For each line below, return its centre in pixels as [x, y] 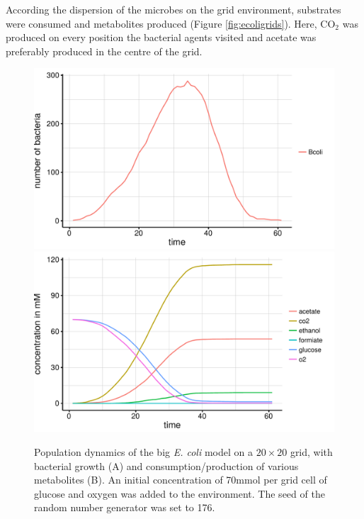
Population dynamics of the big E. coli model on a [143, 452]
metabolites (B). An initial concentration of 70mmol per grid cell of [181, 480]
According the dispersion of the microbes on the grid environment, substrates [174, 9]
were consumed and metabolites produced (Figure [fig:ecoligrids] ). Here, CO [171, 23]
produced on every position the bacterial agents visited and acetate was [161, 37]
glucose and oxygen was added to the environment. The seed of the [180, 493]
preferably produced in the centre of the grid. [104, 51]
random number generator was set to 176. [125, 507]
